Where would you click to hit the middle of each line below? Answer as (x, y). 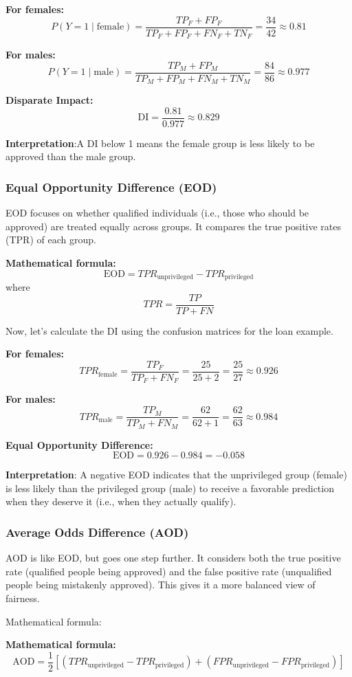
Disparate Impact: (49, 100)
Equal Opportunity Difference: (79, 444)
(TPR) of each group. (51, 240)
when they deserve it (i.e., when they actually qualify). (121, 501)
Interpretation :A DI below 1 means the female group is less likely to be (160, 143)
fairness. (23, 598)
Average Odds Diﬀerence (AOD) (97, 532)
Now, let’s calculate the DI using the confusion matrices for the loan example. (169, 330)
